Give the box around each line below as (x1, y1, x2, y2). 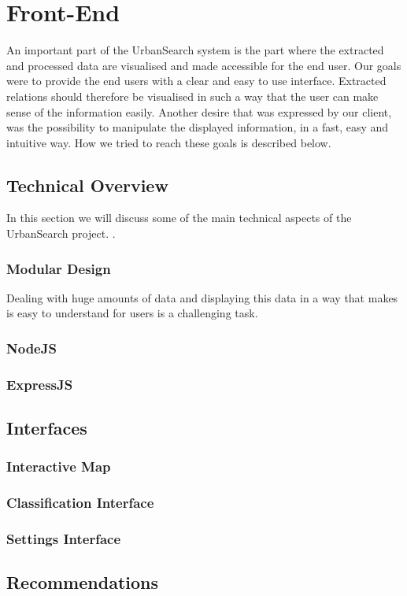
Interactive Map (6, 457, 111, 476)
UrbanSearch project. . (6, 225, 116, 242)
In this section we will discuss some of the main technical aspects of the (6, 209, 352, 226)
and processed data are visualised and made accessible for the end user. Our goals (6, 57, 401, 73)
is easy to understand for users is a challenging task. (6, 305, 258, 321)
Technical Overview (6, 172, 168, 197)
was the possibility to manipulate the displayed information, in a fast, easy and (6, 119, 389, 135)
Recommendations (6, 570, 158, 594)
